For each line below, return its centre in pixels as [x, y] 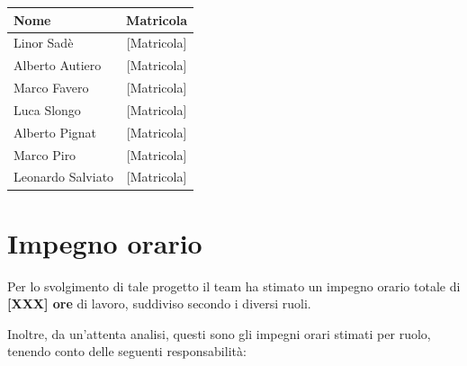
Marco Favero [51, 88]
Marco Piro [45, 154]
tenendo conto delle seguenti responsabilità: [127, 351]
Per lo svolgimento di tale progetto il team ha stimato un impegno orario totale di [234, 286]
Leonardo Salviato [64, 177]
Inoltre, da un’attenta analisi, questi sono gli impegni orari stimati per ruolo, [219, 333]
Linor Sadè [44, 43]
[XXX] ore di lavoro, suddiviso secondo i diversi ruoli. [159, 304]
